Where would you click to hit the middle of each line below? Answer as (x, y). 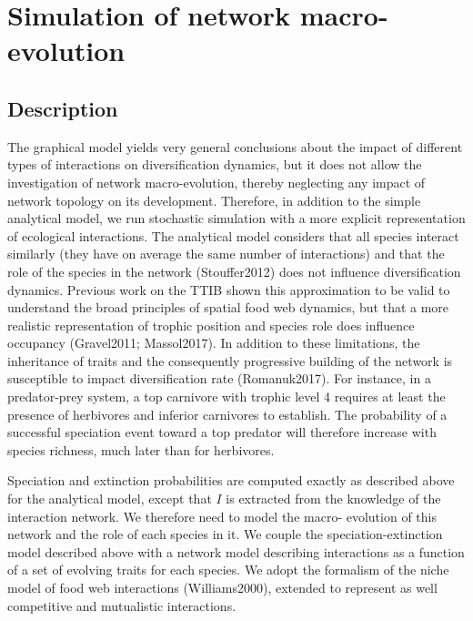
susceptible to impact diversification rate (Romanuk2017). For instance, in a (219, 378)
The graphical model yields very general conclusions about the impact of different (235, 146)
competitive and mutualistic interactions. (122, 605)
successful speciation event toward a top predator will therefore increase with (222, 432)
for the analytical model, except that (110, 499)
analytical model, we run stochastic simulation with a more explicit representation (236, 218)
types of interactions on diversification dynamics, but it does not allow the (215, 164)
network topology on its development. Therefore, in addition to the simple (214, 200)
